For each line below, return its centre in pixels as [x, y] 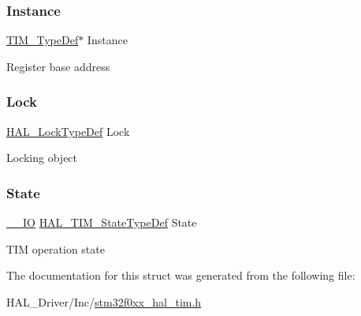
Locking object [42, 158]
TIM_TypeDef [43, 40]
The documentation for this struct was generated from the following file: [181, 275]
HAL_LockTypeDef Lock [68, 131]
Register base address [58, 66]
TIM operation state [56, 248]
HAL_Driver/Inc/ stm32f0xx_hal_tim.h [104, 301]
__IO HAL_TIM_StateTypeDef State [102, 222]
